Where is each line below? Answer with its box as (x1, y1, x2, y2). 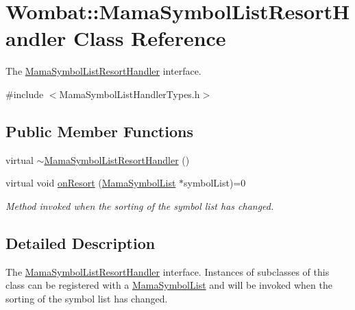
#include (5, 86, 44, 101)
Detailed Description (5, 232, 156, 253)
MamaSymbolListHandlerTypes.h (59, 86, 200, 101)
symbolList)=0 (184, 176, 246, 190)
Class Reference (73, 24, 226, 52)
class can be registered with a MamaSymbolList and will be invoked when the (5, 278, 332, 292)
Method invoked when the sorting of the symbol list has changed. (5, 198, 274, 213)
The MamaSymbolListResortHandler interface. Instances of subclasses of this (5, 264, 330, 278)
